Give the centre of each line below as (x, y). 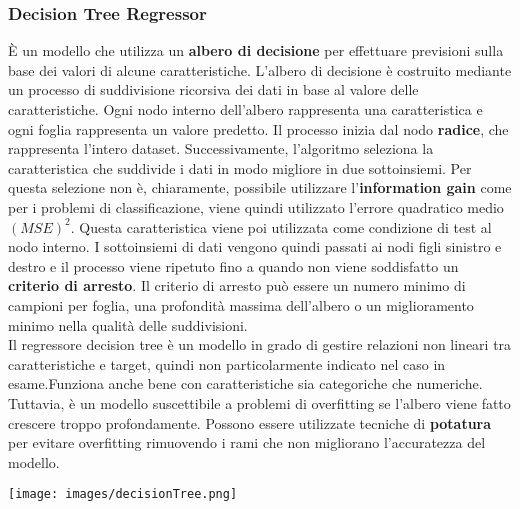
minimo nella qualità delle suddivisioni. (128, 324)
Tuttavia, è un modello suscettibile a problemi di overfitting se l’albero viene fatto (259, 402)
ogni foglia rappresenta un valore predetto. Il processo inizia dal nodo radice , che (258, 128)
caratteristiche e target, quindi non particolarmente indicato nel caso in (227, 363)
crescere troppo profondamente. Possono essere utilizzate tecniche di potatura (250, 422)
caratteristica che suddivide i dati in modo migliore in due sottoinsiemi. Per (240, 167)
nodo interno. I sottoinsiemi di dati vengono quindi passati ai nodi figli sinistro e (255, 246)
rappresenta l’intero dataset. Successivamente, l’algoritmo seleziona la (221, 148)
